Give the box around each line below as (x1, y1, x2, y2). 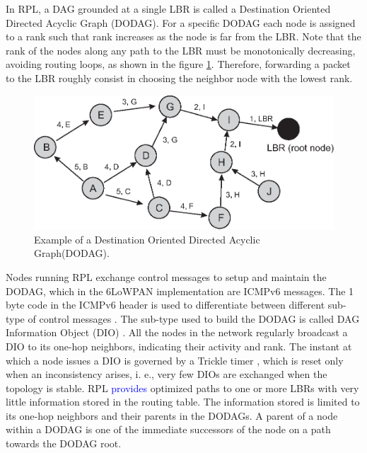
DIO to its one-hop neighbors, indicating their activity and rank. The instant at (6, 338, 352, 353)
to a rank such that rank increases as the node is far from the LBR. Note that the (6, 29, 361, 44)
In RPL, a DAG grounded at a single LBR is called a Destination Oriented (6, 1, 331, 16)
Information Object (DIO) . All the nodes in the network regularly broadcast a (6, 325, 348, 340)
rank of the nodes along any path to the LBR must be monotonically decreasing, (6, 42, 356, 57)
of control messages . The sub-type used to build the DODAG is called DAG (28, 311, 360, 326)
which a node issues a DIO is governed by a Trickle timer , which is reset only (6, 352, 344, 367)
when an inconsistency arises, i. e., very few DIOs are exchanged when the (6, 367, 327, 382)
